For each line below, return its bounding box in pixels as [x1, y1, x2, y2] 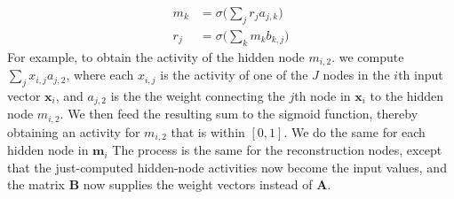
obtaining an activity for [7, 122, 140, 141]
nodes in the [323, 65, 390, 84]
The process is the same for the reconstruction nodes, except [112, 141, 442, 159]
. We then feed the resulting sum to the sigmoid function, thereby [60, 104, 418, 123]
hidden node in [7, 141, 89, 159]
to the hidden [370, 86, 444, 104]
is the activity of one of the [160, 65, 308, 84]
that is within [171, 122, 245, 141]
